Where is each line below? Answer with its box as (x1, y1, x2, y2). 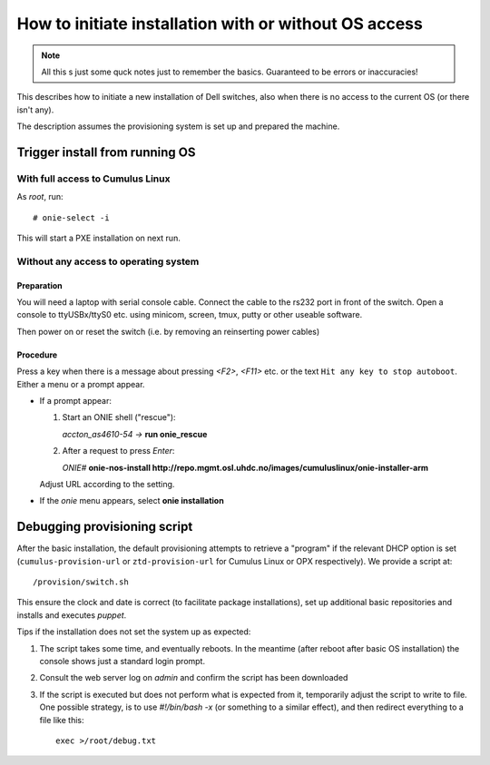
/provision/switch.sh (33, 576, 129, 587)
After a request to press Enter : (62, 446, 175, 456)
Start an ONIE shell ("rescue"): (62, 412, 176, 423)
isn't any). (16, 104, 54, 115)
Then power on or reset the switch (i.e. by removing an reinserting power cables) (16, 326, 320, 337)
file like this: (39, 714, 84, 725)
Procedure (16, 349, 58, 360)
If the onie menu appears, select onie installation (39, 495, 224, 506)
